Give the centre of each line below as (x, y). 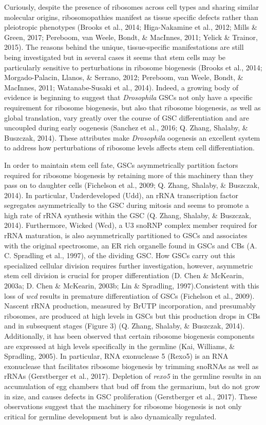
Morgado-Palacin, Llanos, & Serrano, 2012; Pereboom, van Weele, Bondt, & (124, 77)
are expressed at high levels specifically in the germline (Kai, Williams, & (120, 346)
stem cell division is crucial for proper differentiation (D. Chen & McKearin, (124, 275)
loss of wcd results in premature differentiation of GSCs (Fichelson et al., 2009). (129, 295)
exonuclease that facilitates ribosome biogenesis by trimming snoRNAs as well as (131, 366)
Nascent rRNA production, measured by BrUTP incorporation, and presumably (130, 306)
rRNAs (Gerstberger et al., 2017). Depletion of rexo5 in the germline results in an (133, 376)
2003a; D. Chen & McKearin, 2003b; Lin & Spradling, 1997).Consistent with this (132, 286)
